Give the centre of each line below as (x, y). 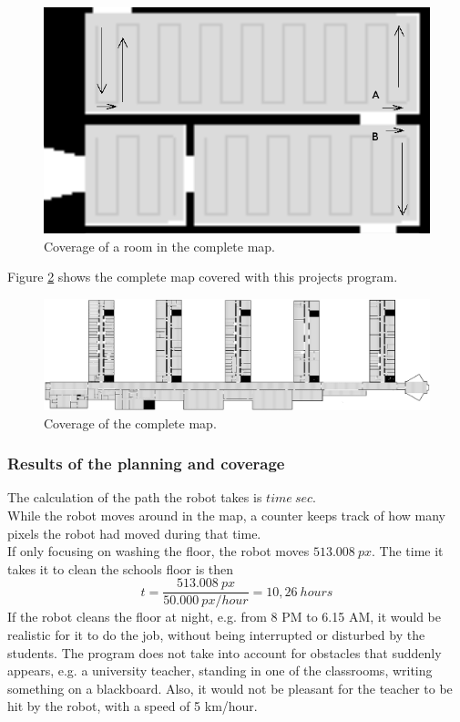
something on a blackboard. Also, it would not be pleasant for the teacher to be (230, 688)
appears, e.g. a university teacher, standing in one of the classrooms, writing (220, 670)
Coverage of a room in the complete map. (159, 246)
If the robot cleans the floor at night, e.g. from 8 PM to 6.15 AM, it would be (225, 617)
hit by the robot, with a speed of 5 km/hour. (133, 706)
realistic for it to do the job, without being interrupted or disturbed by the (216, 634)
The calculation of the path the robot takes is (135, 497)
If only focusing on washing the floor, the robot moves (158, 551)
